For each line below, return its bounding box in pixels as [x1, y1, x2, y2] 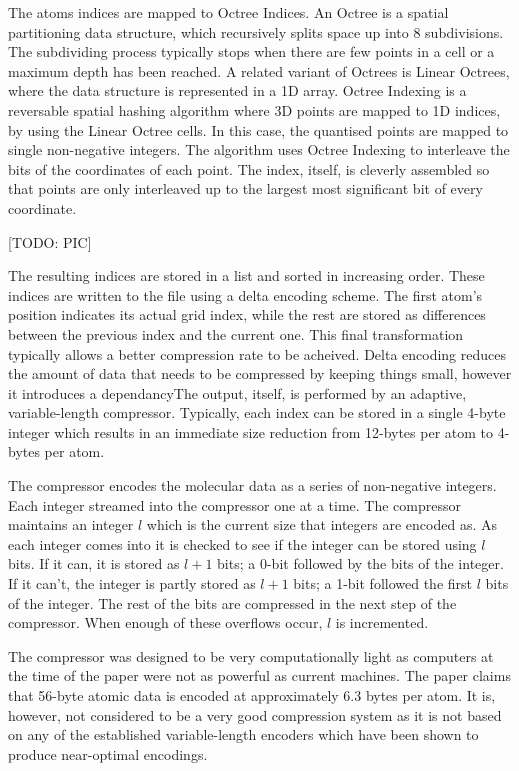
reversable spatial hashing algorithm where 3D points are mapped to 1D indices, [8, 99, 501, 120]
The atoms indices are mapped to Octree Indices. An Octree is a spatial [8, 2, 449, 22]
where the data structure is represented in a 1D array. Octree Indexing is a [8, 80, 467, 101]
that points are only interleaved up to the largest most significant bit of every [8, 178, 483, 199]
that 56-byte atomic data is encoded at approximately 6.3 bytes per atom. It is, [8, 685, 496, 705]
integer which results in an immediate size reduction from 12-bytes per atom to [8, 421, 494, 442]
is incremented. [335, 612, 429, 633]
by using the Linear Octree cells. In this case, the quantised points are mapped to [8, 119, 509, 140]
